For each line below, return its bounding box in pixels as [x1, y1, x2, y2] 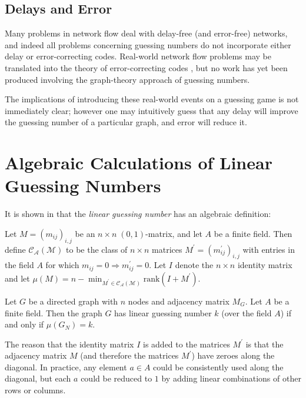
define [5, 243, 26, 255]
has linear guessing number [114, 306, 212, 319]
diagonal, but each [5, 372, 71, 384]
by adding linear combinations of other [161, 372, 301, 384]
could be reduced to [81, 372, 152, 384]
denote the [175, 259, 214, 271]
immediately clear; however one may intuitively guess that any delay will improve [5, 104, 298, 116]
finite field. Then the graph [5, 306, 102, 319]
